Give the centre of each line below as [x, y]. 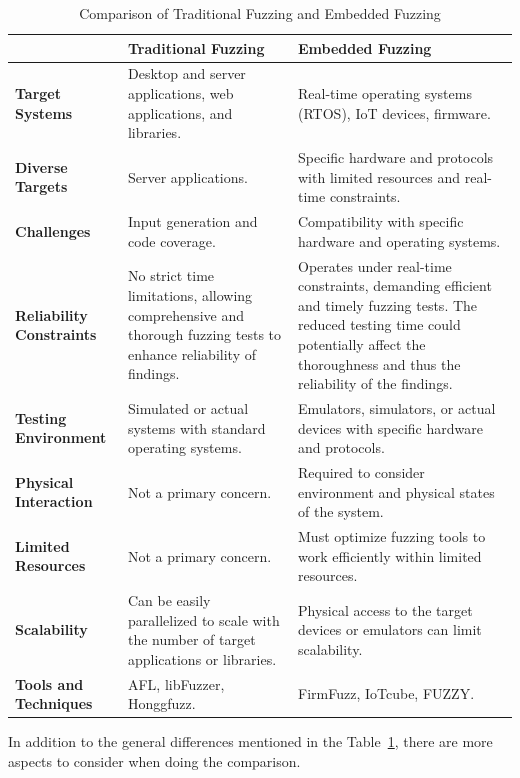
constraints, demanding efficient [395, 285]
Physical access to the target [385, 609]
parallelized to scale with [203, 619]
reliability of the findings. [375, 383]
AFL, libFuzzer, [176, 683]
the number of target [191, 639]
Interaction [54, 501]
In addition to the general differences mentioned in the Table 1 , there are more [250, 741]
